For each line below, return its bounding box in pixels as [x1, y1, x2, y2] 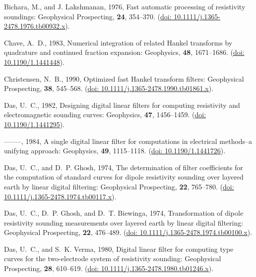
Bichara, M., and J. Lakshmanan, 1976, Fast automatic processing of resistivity [4, 1, 246, 11]
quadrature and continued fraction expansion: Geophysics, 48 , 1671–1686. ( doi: [4, 47, 245, 57]
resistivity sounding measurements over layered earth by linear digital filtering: [4, 217, 244, 228]
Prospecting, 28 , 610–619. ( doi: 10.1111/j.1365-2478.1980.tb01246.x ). [4, 263, 214, 274]
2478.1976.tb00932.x [4, 21, 65, 31]
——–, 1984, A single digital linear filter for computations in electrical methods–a [4, 136, 253, 146]
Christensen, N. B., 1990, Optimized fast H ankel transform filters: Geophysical [4, 73, 244, 84]
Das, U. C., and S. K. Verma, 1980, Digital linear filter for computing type [4, 243, 234, 254]
